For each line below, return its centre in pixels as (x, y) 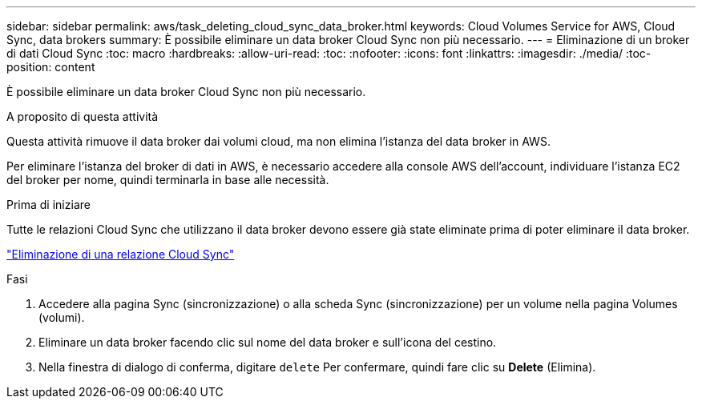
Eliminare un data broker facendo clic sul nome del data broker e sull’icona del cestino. (268, 342)
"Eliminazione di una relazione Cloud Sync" (121, 254)
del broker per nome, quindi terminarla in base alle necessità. (168, 180)
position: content (51, 67)
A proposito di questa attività (83, 116)
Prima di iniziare (48, 205)
